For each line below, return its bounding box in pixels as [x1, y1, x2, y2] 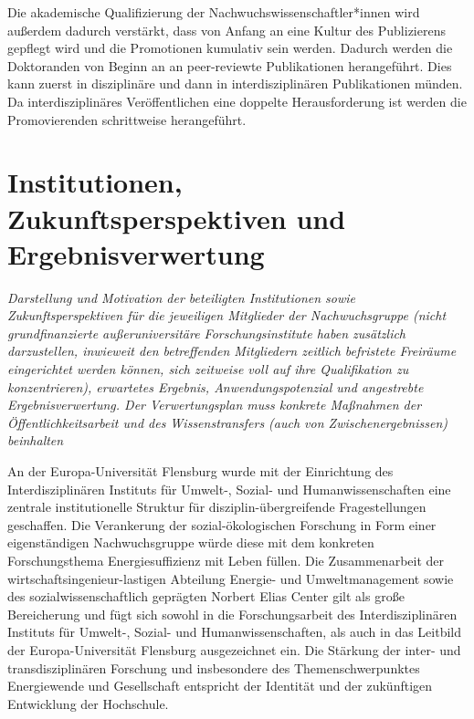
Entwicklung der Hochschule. [7, 693, 169, 713]
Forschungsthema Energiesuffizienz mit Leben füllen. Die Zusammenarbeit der [7, 550, 445, 569]
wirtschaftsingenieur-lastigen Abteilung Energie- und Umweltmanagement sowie [7, 568, 454, 588]
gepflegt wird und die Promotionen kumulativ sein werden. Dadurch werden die [7, 38, 453, 57]
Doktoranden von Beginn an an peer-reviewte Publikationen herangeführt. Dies [7, 56, 452, 75]
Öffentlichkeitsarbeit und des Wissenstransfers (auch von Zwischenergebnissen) [7, 412, 448, 432]
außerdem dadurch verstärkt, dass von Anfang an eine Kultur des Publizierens [7, 20, 446, 39]
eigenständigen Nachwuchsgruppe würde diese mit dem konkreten [7, 533, 374, 552]
